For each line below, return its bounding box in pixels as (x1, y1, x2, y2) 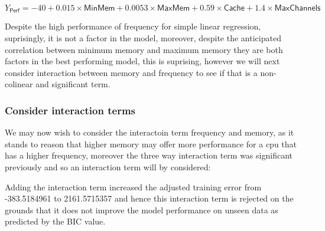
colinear (5, 78, 33, 90)
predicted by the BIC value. (5, 215, 106, 227)
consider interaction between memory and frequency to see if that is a (5, 66, 258, 78)
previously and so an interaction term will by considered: (5, 161, 211, 173)
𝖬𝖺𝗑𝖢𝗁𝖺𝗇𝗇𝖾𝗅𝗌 (274, 4, 321, 12)
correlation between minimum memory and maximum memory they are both (5, 43, 283, 55)
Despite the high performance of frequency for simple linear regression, (5, 20, 261, 32)
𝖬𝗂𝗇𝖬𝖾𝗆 (84, 4, 115, 12)
